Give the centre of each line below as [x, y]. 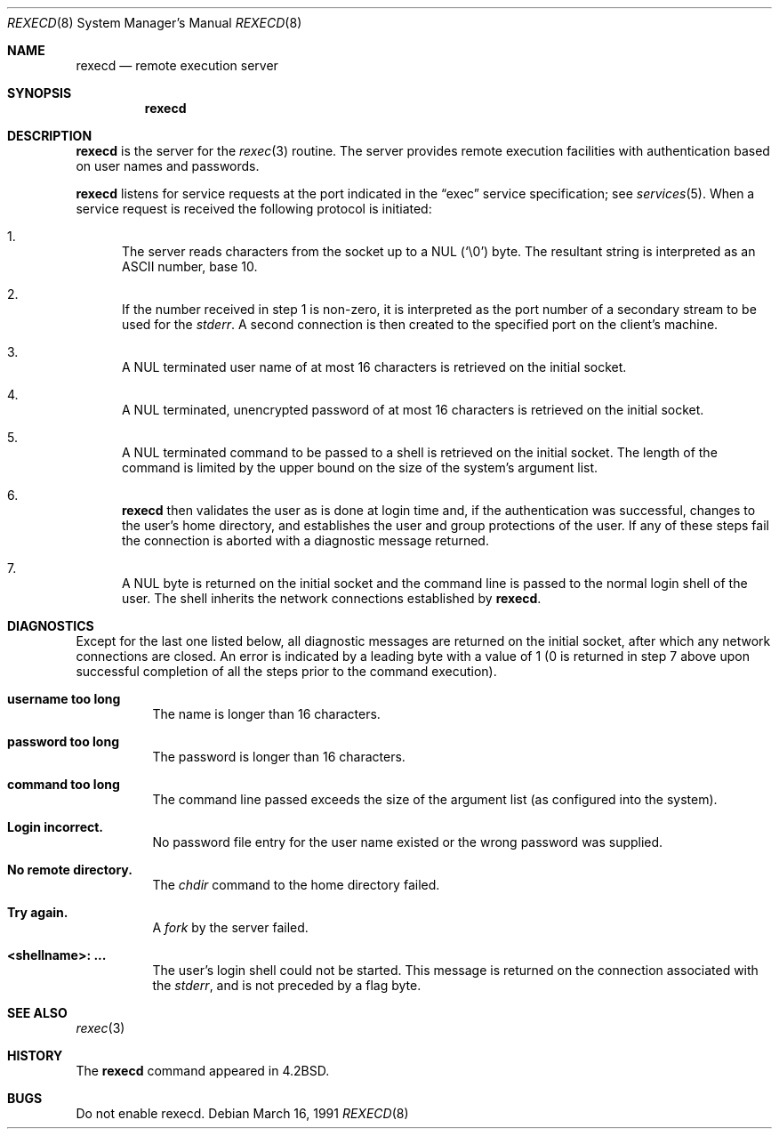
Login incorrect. [56, 827]
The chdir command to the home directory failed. [296, 885]
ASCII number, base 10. [190, 266]
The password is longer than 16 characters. [279, 757]
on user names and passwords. [168, 166]
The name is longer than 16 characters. [266, 714]
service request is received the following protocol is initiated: [254, 209]
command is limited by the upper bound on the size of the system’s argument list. [360, 467]
